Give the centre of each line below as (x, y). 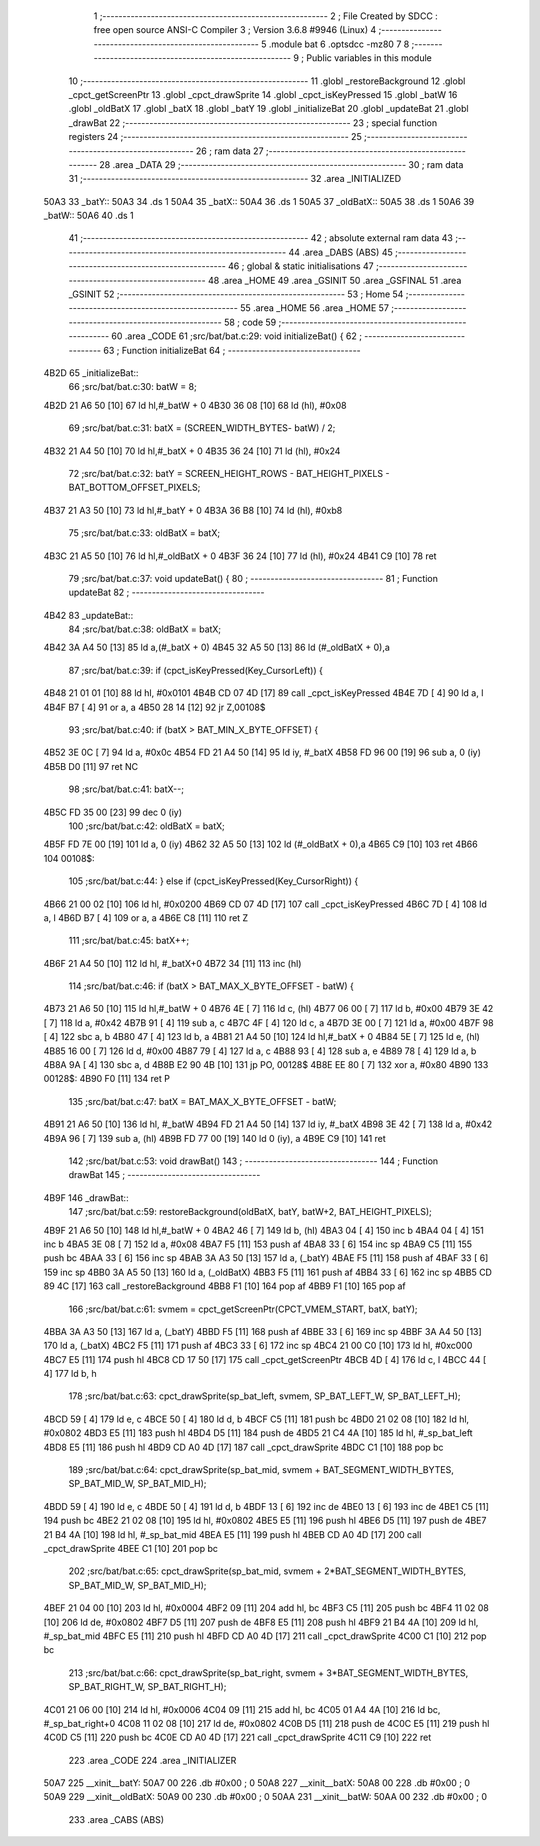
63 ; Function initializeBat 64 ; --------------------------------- (232, 350)
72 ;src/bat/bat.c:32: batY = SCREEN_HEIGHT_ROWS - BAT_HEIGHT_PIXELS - (229, 473)
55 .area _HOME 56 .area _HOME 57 (315, 308)
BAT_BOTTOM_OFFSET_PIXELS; (134, 487)
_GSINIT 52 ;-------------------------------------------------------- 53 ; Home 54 (236, 294)
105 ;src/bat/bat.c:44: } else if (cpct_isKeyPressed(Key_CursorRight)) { (213, 881)
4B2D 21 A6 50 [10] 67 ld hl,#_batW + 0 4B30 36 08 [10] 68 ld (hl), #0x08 (195, 405)
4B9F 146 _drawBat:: (86, 1197)
